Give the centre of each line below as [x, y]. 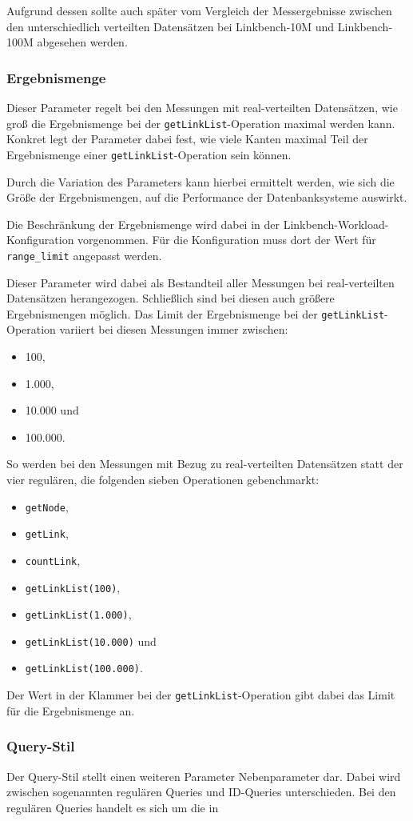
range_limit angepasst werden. [84, 255]
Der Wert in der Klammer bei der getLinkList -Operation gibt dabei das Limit [201, 695]
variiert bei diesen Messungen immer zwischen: [174, 329]
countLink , [53, 560]
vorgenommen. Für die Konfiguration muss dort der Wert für [227, 240]
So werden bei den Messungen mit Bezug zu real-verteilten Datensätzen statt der [205, 464]
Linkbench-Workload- [336, 224]
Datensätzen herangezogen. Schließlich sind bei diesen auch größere [171, 298]
